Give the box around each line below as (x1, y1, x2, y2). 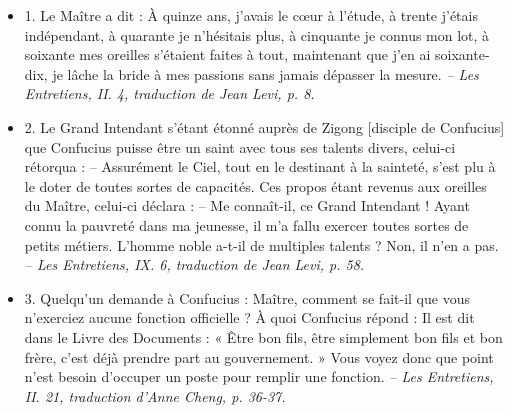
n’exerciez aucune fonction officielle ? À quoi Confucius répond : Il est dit (24, 307, 475, 328)
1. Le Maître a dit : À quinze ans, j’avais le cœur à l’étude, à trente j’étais (24, 5, 478, 25)
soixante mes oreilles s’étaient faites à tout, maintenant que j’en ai (24, 44, 431, 65)
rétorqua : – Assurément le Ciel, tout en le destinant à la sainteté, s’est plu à (24, 156, 496, 177)
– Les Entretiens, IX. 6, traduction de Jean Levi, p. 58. (24, 254, 365, 275)
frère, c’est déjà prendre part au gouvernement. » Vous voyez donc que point (24, 346, 494, 367)
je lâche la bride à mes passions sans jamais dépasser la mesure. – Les (52, 63, 479, 84)
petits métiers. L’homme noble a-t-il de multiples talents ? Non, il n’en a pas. (24, 234, 499, 255)
